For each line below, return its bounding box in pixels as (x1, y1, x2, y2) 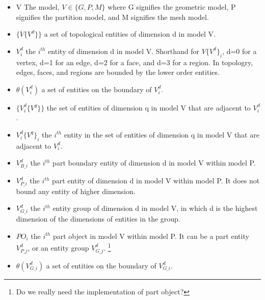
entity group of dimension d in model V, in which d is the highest (52, 203, 258, 213)
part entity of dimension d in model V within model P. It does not (51, 175, 260, 186)
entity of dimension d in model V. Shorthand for (48, 45, 200, 56)
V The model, (16, 2, 60, 12)
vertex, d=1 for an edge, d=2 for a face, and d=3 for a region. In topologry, (16, 57, 253, 67)
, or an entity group (28, 242, 89, 253)
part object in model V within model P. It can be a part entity (52, 230, 249, 241)
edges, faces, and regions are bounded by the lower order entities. (16, 67, 220, 77)
